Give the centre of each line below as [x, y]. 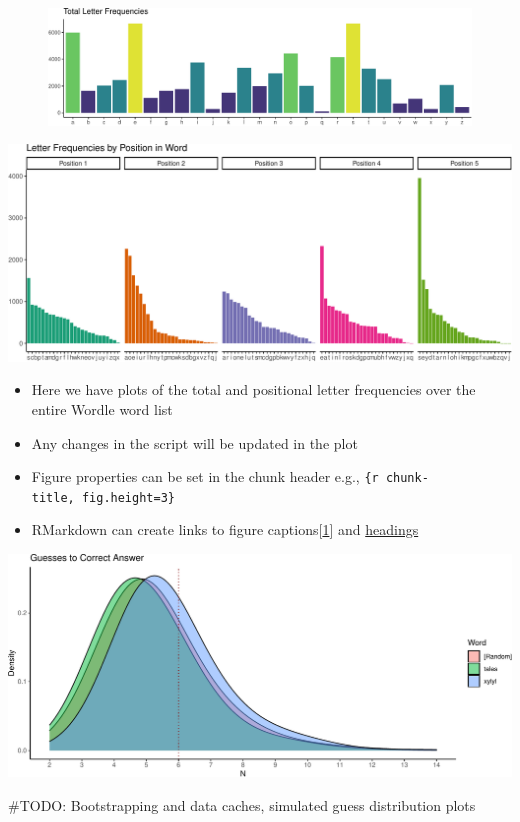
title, [53, 497]
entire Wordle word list [102, 408]
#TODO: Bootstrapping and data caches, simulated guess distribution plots [242, 804]
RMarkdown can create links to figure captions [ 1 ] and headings [225, 529]
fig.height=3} [128, 497]
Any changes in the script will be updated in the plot [194, 442]
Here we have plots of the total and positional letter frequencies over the [253, 389]
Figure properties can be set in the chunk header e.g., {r [205, 476]
